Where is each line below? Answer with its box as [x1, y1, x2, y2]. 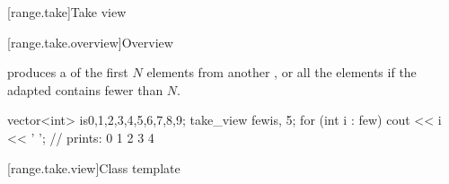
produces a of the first [7, 63, 128, 82]
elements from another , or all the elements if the [146, 63, 417, 82]
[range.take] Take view [7, 3, 127, 21]
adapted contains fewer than [7, 80, 163, 99]
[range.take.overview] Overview [7, 32, 173, 51]
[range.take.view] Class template [7, 158, 180, 177]
